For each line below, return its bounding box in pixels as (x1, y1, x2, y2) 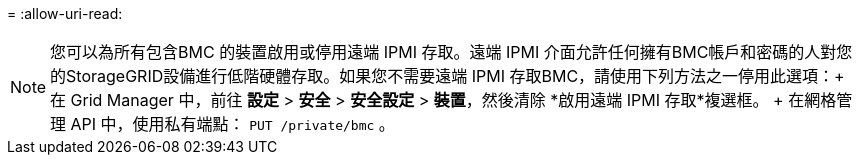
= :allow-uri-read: (7, 5, 123, 22)
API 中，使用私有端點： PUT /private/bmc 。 (70, 114, 395, 134)
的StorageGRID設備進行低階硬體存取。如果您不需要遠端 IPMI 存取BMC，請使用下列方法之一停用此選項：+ (50, 66, 845, 86)
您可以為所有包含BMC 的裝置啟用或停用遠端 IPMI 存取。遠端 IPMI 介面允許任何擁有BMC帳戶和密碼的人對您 (50, 42, 853, 62)
